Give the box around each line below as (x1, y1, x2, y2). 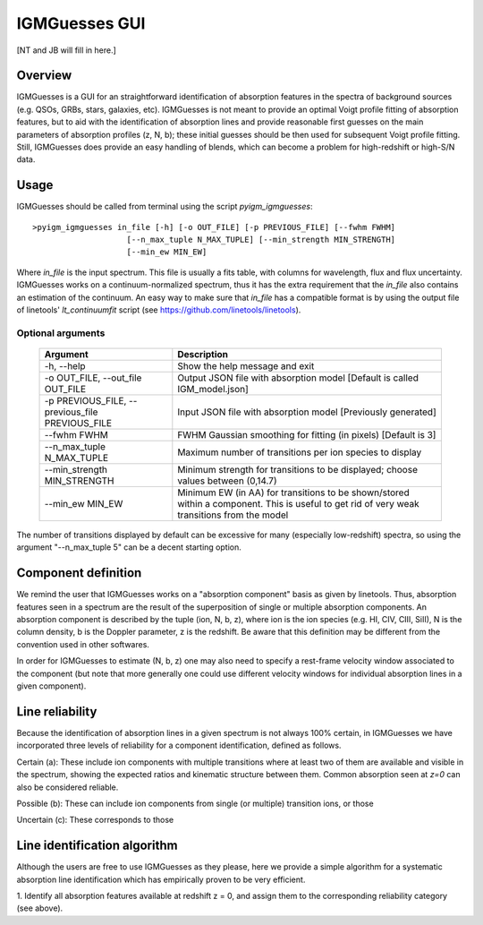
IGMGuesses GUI (16, 13, 146, 33)
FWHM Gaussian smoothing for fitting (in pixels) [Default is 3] (177, 429, 436, 441)
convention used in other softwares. (16, 638, 149, 649)
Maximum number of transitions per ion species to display (177, 446, 422, 458)
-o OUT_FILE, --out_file (44, 372, 142, 384)
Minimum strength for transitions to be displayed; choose (177, 464, 418, 475)
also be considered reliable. (16, 782, 119, 792)
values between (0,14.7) (177, 475, 277, 487)
